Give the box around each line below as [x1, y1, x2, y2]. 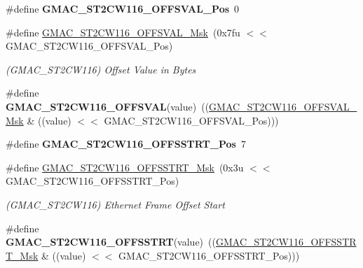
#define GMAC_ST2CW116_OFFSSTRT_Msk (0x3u [6, 160, 244, 174]
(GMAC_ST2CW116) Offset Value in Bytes [6, 62, 196, 76]
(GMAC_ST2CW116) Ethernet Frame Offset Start [6, 197, 225, 211]
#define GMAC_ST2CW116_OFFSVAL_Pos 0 [6, 1, 240, 15]
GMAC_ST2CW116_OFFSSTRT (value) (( [6, 234, 216, 249]
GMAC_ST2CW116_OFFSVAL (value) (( [6, 99, 210, 113]
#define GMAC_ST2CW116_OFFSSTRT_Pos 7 [6, 136, 246, 151]
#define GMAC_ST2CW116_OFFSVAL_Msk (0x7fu [6, 24, 240, 39]
